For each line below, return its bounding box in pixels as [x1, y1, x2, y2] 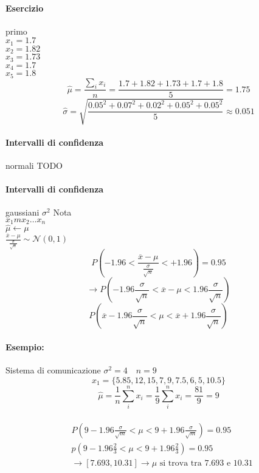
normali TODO [5, 158, 63, 171]
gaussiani [5, 206, 40, 219]
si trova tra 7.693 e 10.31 [159, 458, 253, 468]
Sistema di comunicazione [5, 364, 101, 376]
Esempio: [5, 341, 44, 353]
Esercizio [5, 1, 44, 14]
